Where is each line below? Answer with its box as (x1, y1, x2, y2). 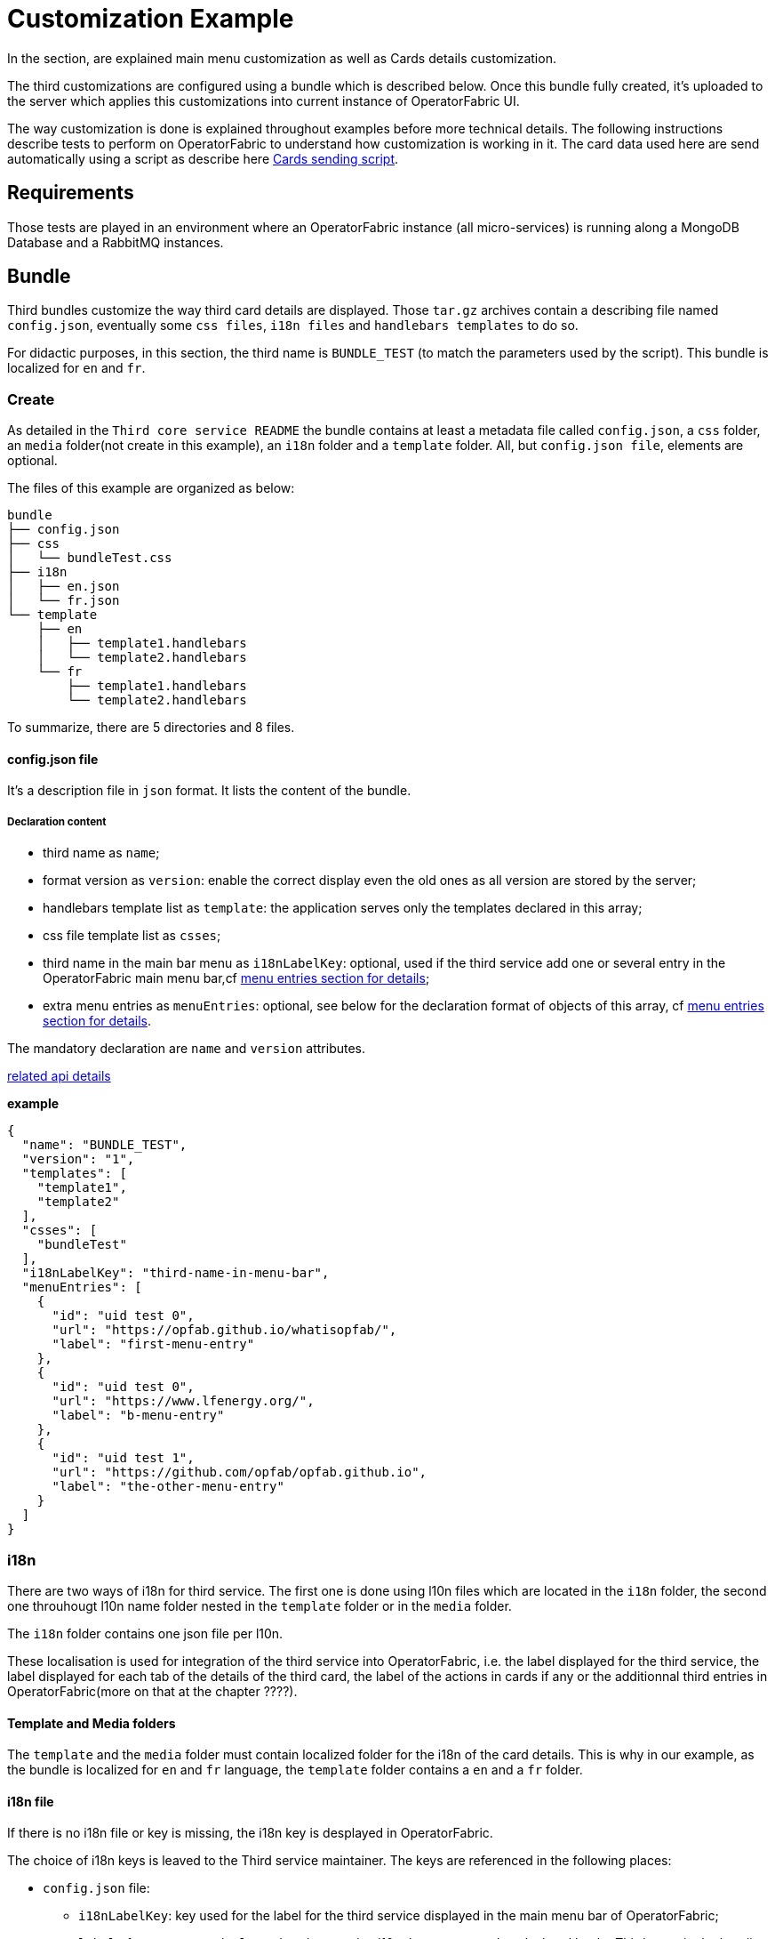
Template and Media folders (7, 1715, 176, 1731)
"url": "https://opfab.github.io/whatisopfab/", (52, 1323, 397, 1338)
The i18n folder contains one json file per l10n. (7, 1625, 284, 1641)
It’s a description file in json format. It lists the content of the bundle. (7, 783, 411, 799)
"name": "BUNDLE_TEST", (21, 1138, 188, 1153)
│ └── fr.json (7, 593, 120, 608)
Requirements (7, 181, 134, 205)
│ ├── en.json (7, 579, 120, 594)
